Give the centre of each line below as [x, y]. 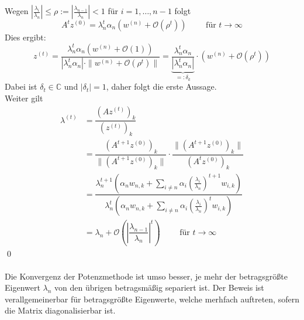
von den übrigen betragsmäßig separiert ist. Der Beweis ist [159, 287]
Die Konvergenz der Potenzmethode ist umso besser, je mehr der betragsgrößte [146, 276]
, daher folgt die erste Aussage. [161, 86]
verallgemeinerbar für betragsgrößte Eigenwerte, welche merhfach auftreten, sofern [152, 299]
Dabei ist [21, 86]
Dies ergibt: [25, 37]
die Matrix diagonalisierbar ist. [60, 310]
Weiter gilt [24, 98]
